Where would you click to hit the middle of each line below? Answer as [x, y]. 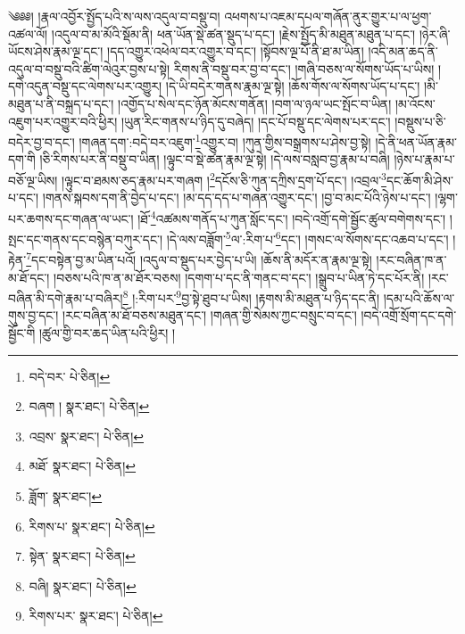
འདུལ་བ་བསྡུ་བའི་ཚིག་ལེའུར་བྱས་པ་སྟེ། [89, 68]
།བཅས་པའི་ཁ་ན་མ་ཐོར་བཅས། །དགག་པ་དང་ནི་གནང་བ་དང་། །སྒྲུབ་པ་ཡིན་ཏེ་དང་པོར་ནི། [239, 277]
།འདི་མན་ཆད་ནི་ [403, 51]
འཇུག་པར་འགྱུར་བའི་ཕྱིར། [63, 121]
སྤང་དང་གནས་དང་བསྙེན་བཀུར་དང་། [86, 239]
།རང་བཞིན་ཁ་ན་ [411, 259]
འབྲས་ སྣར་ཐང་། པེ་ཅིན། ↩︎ [86, 436]
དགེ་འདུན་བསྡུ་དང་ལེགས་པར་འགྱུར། [85, 86]
